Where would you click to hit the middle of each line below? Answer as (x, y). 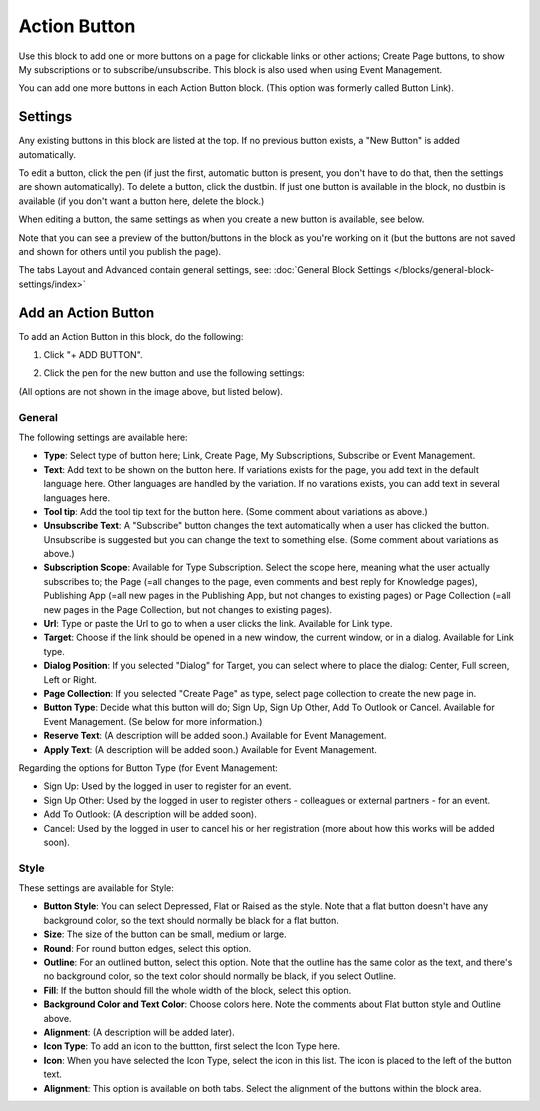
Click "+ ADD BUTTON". (93, 355)
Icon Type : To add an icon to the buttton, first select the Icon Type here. (192, 1046)
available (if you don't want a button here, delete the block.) (141, 201)
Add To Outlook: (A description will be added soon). (150, 814)
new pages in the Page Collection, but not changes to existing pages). (188, 609)
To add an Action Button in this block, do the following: (131, 336)
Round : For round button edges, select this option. (147, 948)
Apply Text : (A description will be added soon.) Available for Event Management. (210, 749)
